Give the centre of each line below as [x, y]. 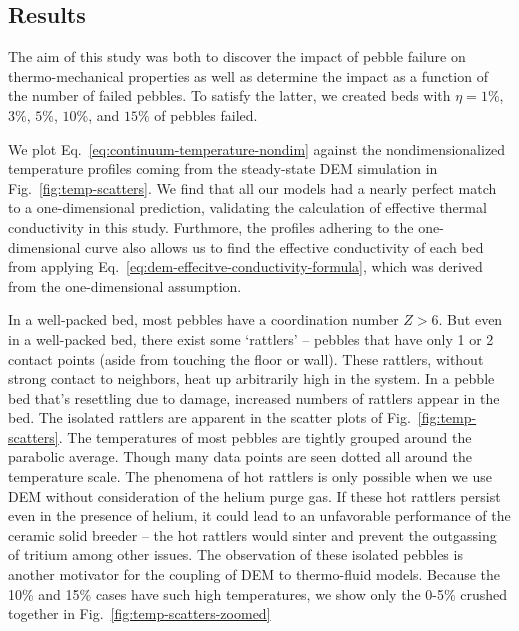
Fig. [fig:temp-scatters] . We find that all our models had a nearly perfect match [252, 187]
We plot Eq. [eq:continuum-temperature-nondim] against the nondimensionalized [257, 148]
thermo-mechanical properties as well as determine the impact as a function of [248, 75]
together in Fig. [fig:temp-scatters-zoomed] [139, 613]
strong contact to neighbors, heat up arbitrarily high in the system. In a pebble [251, 378]
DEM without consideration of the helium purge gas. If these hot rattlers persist [254, 495]
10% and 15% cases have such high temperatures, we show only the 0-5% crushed [258, 593]
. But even [470, 319]
